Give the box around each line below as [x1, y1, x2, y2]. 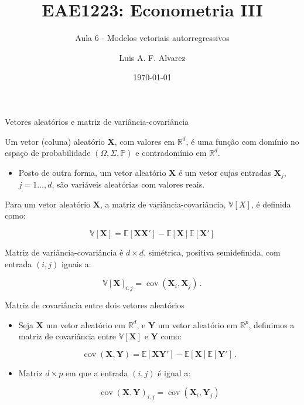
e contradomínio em [135, 147, 207, 159]
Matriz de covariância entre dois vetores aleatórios [5, 298, 185, 311]
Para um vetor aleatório [5, 198, 91, 210]
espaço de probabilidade [5, 147, 91, 159]
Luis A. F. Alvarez [119, 51, 186, 63]
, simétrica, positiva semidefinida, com [144, 246, 281, 258]
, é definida [251, 198, 291, 210]
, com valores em [114, 135, 175, 147]
